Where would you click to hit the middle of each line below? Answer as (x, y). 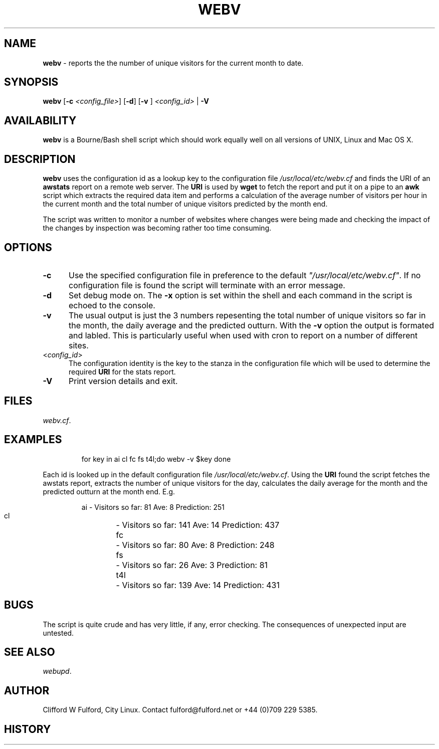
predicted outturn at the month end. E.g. (109, 491)
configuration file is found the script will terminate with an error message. (207, 285)
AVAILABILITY (40, 120)
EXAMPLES (33, 440)
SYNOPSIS (31, 82)
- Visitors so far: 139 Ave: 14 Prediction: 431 (198, 585)
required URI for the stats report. (122, 371)
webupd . (57, 671)
